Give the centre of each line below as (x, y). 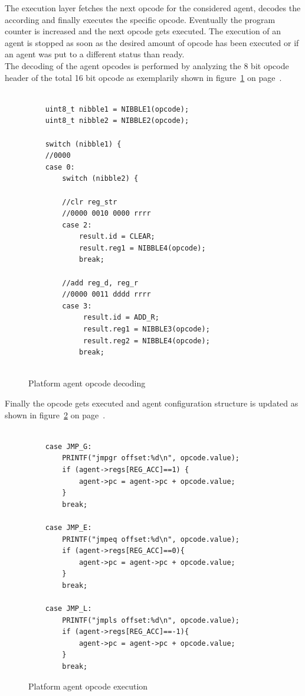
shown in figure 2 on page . (55, 414)
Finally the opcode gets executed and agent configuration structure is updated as (152, 403)
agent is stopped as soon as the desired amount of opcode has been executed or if (152, 42)
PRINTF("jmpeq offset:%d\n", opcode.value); (151, 539)
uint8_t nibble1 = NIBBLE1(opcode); (117, 109)
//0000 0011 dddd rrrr (106, 295)
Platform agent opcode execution (88, 686)
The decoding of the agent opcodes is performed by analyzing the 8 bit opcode (147, 65)
